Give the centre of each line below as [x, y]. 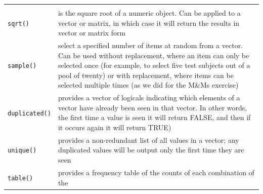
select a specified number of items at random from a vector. [150, 45]
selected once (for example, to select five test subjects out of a [154, 65]
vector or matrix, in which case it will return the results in [149, 23]
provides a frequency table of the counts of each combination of [156, 172]
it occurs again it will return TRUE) [115, 127]
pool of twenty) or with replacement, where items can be [146, 75]
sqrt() [18, 24]
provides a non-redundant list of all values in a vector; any [148, 140]
